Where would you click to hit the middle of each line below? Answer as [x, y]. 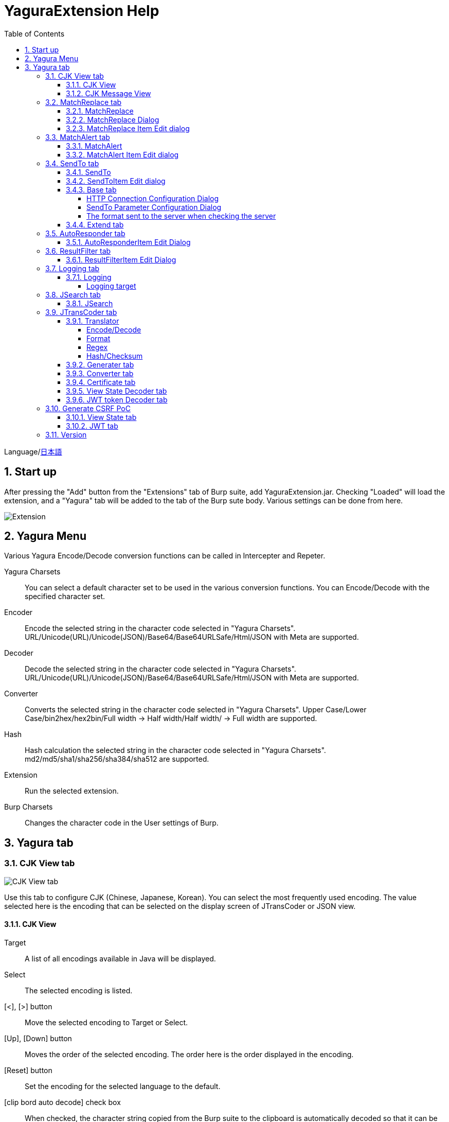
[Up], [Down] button [38, 1038]
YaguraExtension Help [82, 11]
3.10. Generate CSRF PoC [88, 408]
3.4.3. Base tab [91, 189]
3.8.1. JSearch [89, 303]
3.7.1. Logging [89, 277]
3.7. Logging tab [73, 268]
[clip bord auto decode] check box [62, 1102]
